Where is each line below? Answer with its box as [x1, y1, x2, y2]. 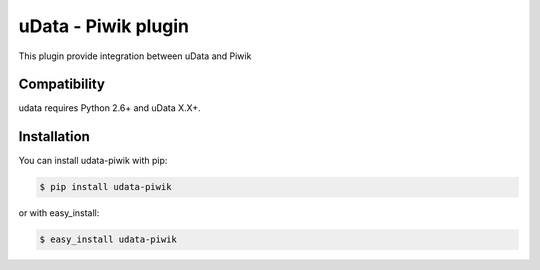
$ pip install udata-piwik [39, 181, 172, 193]
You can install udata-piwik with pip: [18, 155, 168, 167]
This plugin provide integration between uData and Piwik [18, 50, 252, 62]
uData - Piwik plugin [18, 15, 190, 37]
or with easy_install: [18, 207, 100, 219]
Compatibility [18, 76, 105, 93]
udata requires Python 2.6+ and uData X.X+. [18, 102, 201, 114]
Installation [18, 128, 90, 145]
